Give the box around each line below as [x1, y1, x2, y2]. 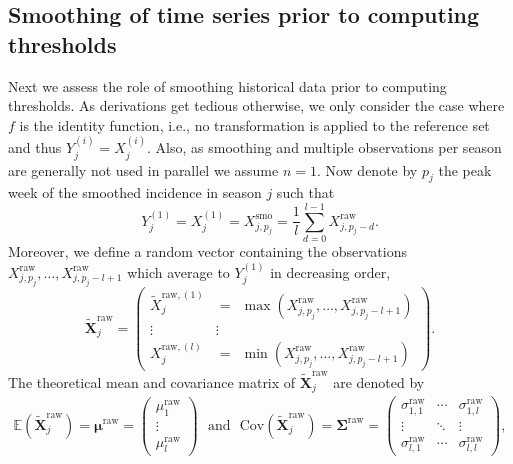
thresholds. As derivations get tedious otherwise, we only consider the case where [8, 95, 505, 116]
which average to [127, 261, 230, 282]
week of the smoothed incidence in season [8, 182, 262, 203]
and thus [8, 137, 62, 158]
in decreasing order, [270, 261, 391, 282]
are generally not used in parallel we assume [8, 159, 279, 180]
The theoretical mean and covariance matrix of [8, 371, 296, 392]
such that [276, 182, 335, 203]
